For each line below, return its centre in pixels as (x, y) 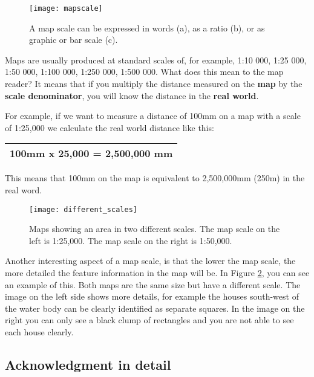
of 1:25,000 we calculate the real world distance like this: (110, 127)
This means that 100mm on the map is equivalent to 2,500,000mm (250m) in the (155, 178)
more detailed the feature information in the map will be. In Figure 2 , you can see (157, 273)
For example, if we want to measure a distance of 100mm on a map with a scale (153, 116)
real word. (24, 190)
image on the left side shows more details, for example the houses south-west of (152, 296)
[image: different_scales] (83, 209)
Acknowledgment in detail (88, 364)
